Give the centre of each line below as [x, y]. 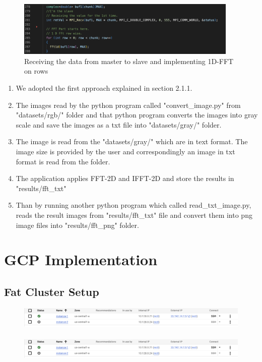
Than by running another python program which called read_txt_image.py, [134, 205]
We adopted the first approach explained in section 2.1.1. [104, 88]
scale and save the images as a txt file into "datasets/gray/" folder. [119, 124]
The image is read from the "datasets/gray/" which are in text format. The [132, 141]
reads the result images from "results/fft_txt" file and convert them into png [134, 215]
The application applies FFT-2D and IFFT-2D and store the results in [125, 178]
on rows [36, 71]
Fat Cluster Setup [52, 291]
